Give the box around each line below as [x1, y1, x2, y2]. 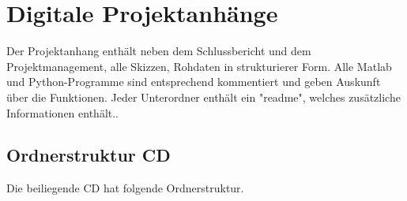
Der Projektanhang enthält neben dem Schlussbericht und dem [6, 43, 311, 59]
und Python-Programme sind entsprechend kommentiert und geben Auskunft [6, 73, 381, 90]
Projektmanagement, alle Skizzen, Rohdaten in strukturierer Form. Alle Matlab [6, 58, 392, 74]
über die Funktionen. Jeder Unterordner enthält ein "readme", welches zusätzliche [6, 88, 401, 105]
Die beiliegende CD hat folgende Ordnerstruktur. [6, 180, 244, 196]
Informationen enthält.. [6, 104, 119, 121]
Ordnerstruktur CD [6, 143, 171, 167]
